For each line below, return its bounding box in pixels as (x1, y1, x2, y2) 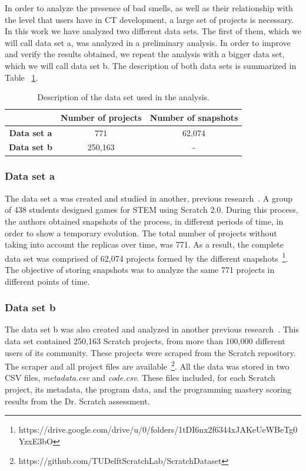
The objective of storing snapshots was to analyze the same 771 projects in (5, 263, 275, 275)
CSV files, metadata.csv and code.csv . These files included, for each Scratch (5, 371, 275, 384)
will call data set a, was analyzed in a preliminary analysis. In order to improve (5, 36, 291, 48)
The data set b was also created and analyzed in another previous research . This (5, 323, 299, 335)
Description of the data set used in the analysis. (37, 91, 209, 103)
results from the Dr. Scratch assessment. (5, 394, 150, 407)
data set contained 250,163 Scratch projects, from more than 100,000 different (5, 334, 285, 347)
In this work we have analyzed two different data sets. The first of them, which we (5, 25, 301, 37)
